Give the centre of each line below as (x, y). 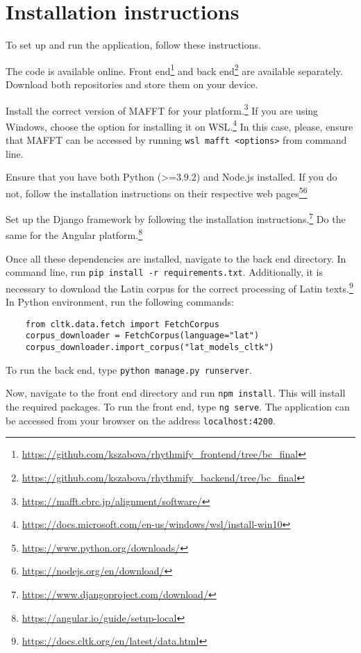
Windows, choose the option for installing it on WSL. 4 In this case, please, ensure (179, 125)
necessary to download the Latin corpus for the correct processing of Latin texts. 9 (179, 287)
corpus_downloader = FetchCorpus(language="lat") (142, 336)
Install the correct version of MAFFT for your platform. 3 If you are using (162, 109)
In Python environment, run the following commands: (120, 302)
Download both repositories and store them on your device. (132, 84)
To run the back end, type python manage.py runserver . (129, 369)
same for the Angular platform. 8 (74, 234)
